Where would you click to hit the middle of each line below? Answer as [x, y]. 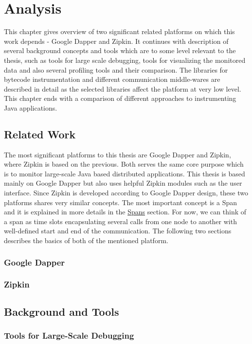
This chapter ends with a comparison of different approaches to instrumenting [120, 98]
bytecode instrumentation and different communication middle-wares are [112, 79]
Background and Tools [62, 311]
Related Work [40, 134]
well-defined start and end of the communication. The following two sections [118, 231]
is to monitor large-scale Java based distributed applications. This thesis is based [125, 173]
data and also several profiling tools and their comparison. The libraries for [116, 69]
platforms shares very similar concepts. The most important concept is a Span [121, 202]
